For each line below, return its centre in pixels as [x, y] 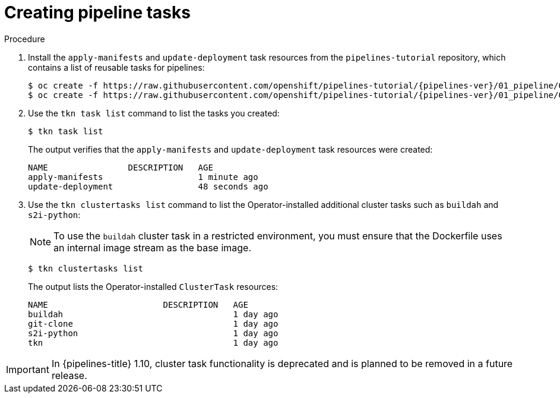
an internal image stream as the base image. [153, 247]
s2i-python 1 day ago [153, 333]
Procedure [25, 39]
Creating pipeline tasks [97, 12]
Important [28, 369]
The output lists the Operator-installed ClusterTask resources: [153, 286]
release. [69, 375]
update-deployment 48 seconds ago [148, 186]
